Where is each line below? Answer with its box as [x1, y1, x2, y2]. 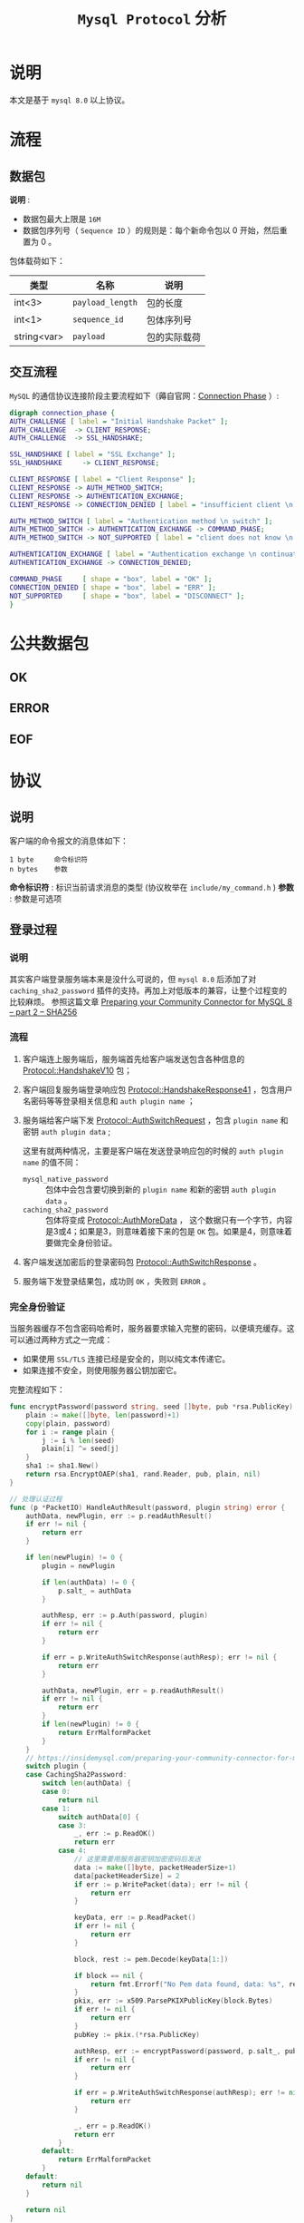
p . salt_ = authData [57, 1586, 131, 1595]
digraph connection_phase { [9, 408, 116, 417]
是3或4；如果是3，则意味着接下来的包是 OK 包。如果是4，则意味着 [44, 1225, 292, 1236]
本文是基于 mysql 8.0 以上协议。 [9, 94, 130, 105]
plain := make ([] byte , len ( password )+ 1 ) [25, 1410, 180, 1419]
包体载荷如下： [9, 255, 65, 266]
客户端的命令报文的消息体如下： [9, 835, 128, 846]
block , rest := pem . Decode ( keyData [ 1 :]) [73, 1955, 229, 1964]
